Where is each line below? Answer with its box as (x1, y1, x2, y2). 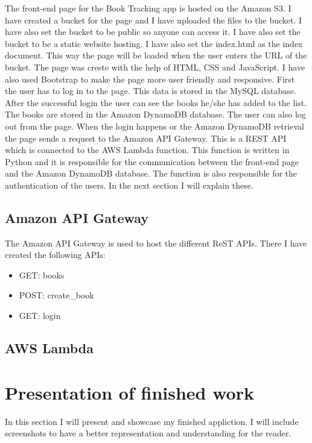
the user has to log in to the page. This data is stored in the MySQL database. (5, 84, 296, 97)
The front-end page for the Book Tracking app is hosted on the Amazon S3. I (5, 2, 291, 14)
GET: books (19, 268, 65, 281)
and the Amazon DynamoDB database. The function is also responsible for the (5, 167, 298, 180)
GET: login (19, 309, 61, 322)
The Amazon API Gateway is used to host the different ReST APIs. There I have (5, 236, 307, 249)
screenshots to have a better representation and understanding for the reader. (5, 427, 291, 439)
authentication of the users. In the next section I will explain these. (5, 178, 253, 191)
